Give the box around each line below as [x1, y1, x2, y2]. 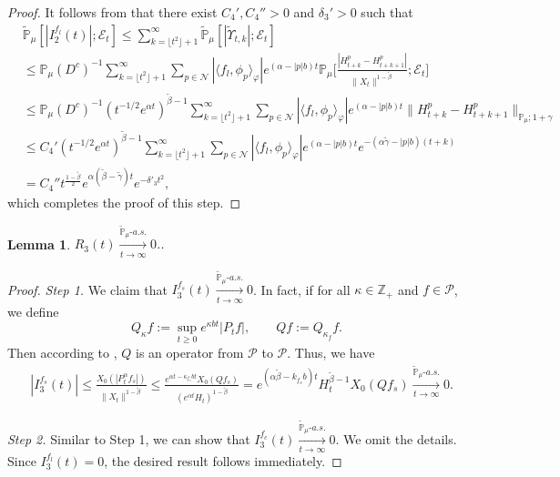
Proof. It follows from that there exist [7, 3, 218, 21]
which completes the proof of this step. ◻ [7, 192, 241, 211]
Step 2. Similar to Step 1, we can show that [7, 429, 250, 448]
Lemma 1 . [7, 234, 71, 253]
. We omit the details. [335, 429, 457, 448]
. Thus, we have [287, 342, 375, 361]
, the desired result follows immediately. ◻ [104, 452, 342, 471]
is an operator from [136, 342, 244, 361]
